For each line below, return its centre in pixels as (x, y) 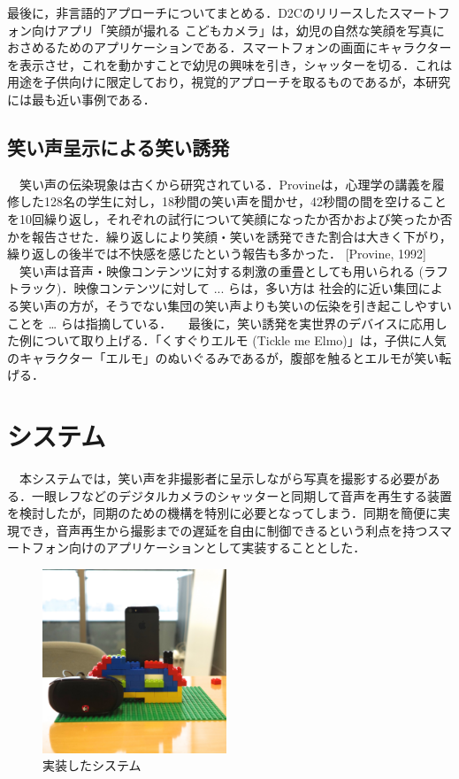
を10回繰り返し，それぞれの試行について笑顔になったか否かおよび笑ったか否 (230, 218)
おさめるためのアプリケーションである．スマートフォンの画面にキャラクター (229, 47)
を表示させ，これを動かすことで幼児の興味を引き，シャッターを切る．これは (230, 64)
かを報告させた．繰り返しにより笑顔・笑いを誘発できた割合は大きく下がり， (229, 236)
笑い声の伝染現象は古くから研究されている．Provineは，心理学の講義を (226, 184)
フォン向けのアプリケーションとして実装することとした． (199, 548)
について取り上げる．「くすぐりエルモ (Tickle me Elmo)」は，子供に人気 (239, 340)
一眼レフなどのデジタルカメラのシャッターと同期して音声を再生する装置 (241, 495)
